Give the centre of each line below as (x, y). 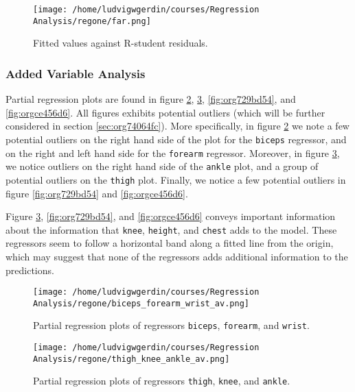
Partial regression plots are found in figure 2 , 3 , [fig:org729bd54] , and (151, 99)
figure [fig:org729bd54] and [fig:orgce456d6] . (97, 193)
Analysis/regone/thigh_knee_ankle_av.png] (131, 359)
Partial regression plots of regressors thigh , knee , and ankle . (162, 381)
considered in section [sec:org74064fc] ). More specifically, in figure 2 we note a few (177, 126)
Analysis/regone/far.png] (92, 21)
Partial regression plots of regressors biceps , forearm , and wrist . (171, 325)
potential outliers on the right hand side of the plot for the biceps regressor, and (176, 139)
